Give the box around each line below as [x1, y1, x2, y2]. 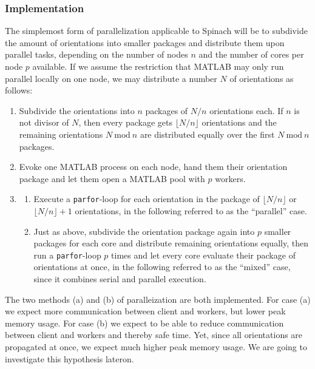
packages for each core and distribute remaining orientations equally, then [33, 237, 308, 249]
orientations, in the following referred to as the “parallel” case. [75, 205, 307, 217]
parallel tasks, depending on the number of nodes [5, 48, 188, 61]
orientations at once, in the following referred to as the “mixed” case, [33, 260, 291, 273]
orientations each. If [209, 104, 283, 117]
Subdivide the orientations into [19, 104, 135, 117]
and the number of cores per [198, 48, 304, 61]
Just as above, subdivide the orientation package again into [33, 225, 255, 237]
